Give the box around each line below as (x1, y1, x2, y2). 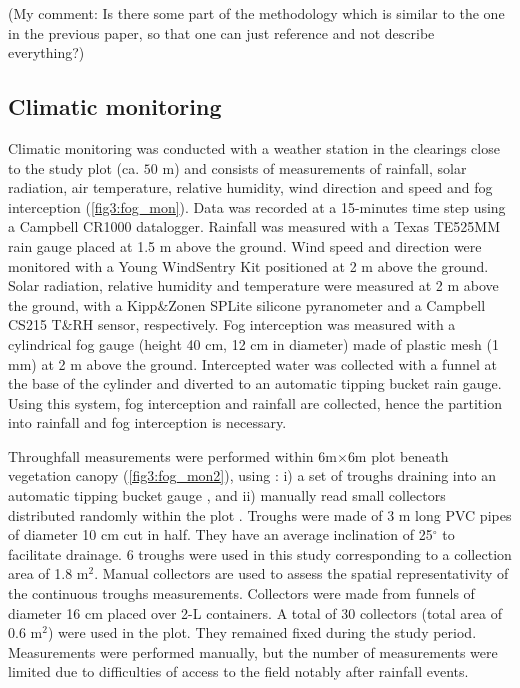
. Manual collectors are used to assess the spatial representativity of (94, 563, 509, 584)
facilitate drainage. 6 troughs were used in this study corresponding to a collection (8, 543, 512, 564)
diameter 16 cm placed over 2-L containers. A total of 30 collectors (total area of (8, 602, 502, 623)
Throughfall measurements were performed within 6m (8, 445, 337, 466)
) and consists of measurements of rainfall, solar (174, 157, 467, 178)
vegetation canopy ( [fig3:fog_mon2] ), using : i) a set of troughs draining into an (8, 465, 497, 486)
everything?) (8, 42, 85, 63)
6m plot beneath (347, 445, 449, 466)
